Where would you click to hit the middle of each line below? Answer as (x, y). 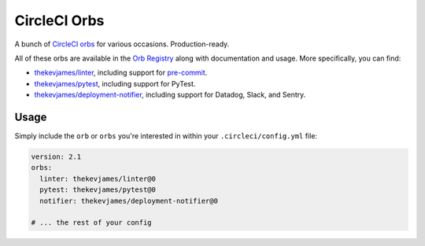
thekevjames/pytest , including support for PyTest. (115, 83)
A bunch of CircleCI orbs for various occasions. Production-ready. (122, 44)
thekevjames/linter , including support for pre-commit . (121, 73)
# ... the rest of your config (92, 223)
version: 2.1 (56, 157)
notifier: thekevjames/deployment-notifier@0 (129, 201)
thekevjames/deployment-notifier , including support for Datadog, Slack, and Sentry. (170, 95)
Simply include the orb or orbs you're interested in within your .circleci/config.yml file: (166, 136)
